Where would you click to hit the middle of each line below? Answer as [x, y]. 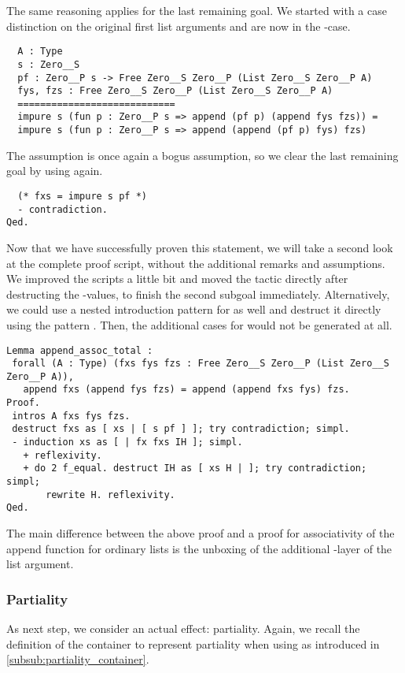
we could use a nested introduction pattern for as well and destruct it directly [194, 309]
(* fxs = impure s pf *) [82, 196]
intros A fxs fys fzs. [71, 416]
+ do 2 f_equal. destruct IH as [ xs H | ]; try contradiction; [195, 468]
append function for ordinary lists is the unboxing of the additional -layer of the [199, 548]
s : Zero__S [49, 64]
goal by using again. [55, 171]
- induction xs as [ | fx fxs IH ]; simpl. [127, 442]
